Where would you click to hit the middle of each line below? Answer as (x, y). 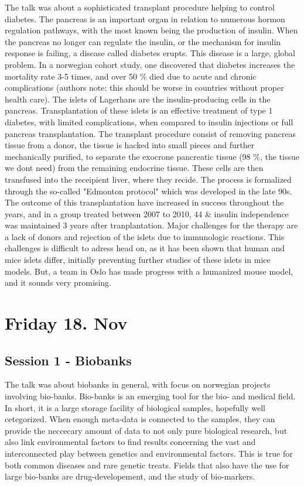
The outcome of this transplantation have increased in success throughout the (144, 202)
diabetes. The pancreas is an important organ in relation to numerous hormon (145, 18)
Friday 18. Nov (66, 323)
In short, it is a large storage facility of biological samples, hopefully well (135, 407)
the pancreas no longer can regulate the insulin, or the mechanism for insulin (143, 41)
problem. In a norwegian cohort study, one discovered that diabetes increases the (150, 64)
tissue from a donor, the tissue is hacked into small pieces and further (130, 145)
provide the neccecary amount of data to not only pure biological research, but (146, 430)
